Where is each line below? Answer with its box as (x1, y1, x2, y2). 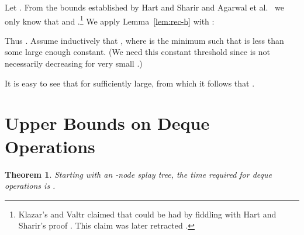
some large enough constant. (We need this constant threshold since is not (5, 46, 271, 58)
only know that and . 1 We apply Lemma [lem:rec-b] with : (5, 13, 215, 27)
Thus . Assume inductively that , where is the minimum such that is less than (5, 34, 284, 46)
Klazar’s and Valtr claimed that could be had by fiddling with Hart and (18, 208, 277, 220)
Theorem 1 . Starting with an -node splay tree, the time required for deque (5, 168, 272, 180)
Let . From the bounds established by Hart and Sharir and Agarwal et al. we (5, 1, 285, 13)
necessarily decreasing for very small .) (5, 57, 143, 70)
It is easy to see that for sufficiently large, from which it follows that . (5, 77, 255, 89)
